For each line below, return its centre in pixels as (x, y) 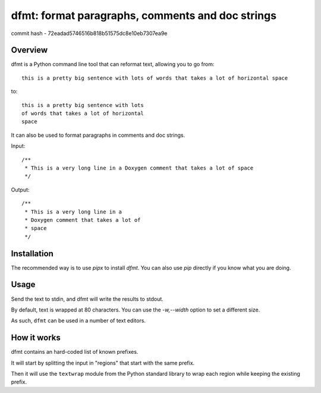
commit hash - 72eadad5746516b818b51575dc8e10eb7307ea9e (89, 33)
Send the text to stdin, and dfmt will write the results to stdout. (87, 299)
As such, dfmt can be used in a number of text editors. (78, 320)
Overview (29, 50)
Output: (20, 190)
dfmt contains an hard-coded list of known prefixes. (75, 352)
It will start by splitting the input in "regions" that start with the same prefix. (103, 363)
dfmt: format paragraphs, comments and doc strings (144, 15)
